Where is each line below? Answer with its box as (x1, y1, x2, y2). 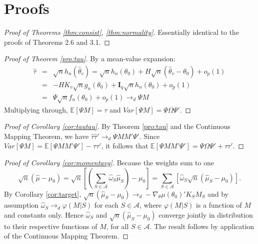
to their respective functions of (4, 221, 98, 231)
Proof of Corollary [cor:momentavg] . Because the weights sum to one (4, 157, 214, 167)
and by (207, 188, 229, 199)
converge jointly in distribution (158, 209, 253, 220)
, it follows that (101, 140, 148, 151)
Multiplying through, (4, 104, 68, 115)
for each (94, 200, 119, 210)
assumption (4, 200, 39, 210)
